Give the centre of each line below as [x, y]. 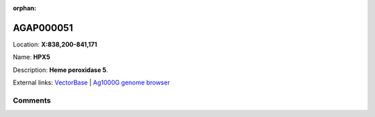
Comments [32, 100]
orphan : [25, 8]
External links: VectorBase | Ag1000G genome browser [91, 82]
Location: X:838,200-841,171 [55, 44]
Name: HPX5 [32, 57]
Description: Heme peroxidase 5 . [60, 70]
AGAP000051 [43, 28]
